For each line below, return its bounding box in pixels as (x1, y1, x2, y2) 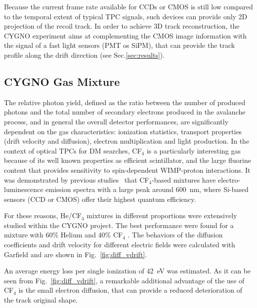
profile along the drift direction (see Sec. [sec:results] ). (4, 49, 165, 60)
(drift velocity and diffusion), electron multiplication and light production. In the (4, 136, 250, 146)
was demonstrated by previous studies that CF (4, 174, 149, 185)
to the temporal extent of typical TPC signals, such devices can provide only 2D (4, 11, 248, 21)
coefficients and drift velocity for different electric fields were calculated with (4, 239, 235, 250)
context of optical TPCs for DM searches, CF (4, 145, 142, 155)
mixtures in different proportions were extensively (86, 210, 237, 221)
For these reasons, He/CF (4, 210, 82, 221)
